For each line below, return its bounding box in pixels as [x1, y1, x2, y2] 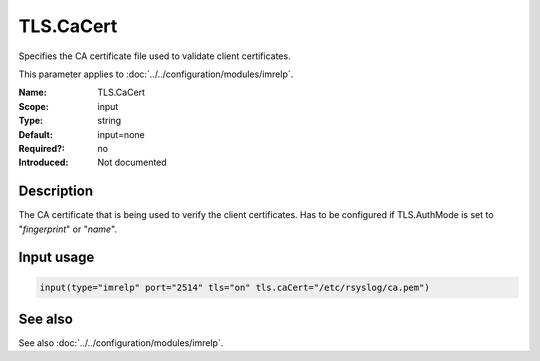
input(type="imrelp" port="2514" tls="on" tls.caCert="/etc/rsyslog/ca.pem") [39, 281, 430, 293]
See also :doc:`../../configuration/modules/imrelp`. [18, 337, 224, 349]
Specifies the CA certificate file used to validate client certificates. [18, 50, 291, 62]
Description [18, 183, 94, 200]
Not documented [97, 156, 167, 169]
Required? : [18, 142, 65, 154]
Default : [18, 128, 54, 140]
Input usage [18, 249, 95, 266]
